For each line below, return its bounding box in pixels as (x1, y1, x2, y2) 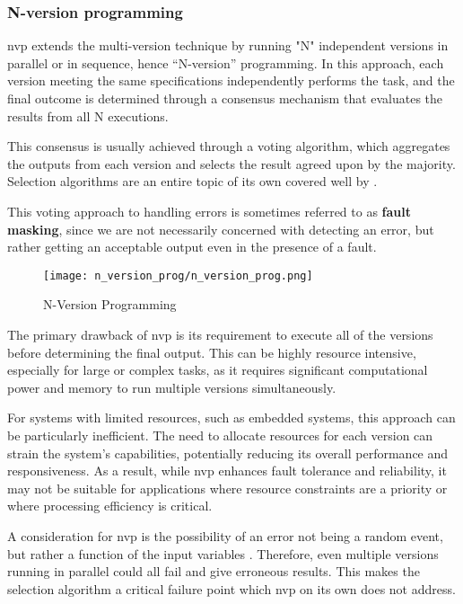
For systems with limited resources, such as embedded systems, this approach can (7, 408, 456, 427)
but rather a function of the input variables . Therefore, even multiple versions (7, 544, 439, 563)
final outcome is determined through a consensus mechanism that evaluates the (7, 89, 443, 107)
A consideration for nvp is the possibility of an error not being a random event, (7, 526, 443, 545)
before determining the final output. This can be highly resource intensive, (7, 342, 416, 361)
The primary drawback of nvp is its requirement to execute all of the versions (7, 325, 433, 343)
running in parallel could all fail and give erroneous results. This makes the (7, 562, 420, 581)
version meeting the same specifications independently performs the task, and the (7, 71, 455, 90)
